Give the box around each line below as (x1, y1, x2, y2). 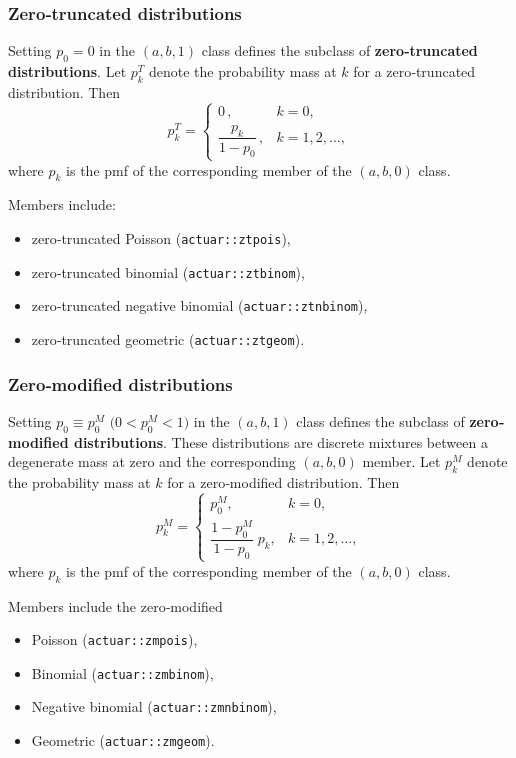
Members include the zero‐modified (8, 595, 223, 616)
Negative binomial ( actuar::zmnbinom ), (31, 696, 277, 717)
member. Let (362, 451, 441, 472)
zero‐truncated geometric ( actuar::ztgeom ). (31, 328, 305, 349)
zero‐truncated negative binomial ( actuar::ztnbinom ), (31, 295, 368, 316)
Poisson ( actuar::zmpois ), (31, 629, 198, 650)
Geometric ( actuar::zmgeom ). (31, 730, 215, 751)
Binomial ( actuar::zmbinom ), (31, 662, 214, 683)
